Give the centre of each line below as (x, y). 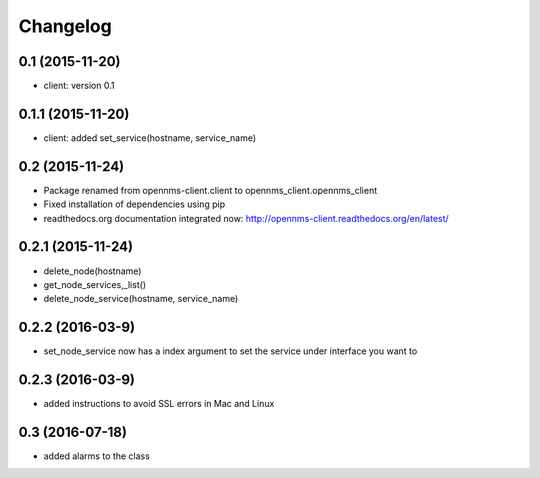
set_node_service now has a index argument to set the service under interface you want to (230, 351)
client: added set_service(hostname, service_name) (150, 137)
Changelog (65, 26)
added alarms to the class (96, 456)
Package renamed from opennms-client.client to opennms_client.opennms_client (210, 190)
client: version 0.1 (79, 86)
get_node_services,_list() (95, 284)
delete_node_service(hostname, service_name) (141, 299)
